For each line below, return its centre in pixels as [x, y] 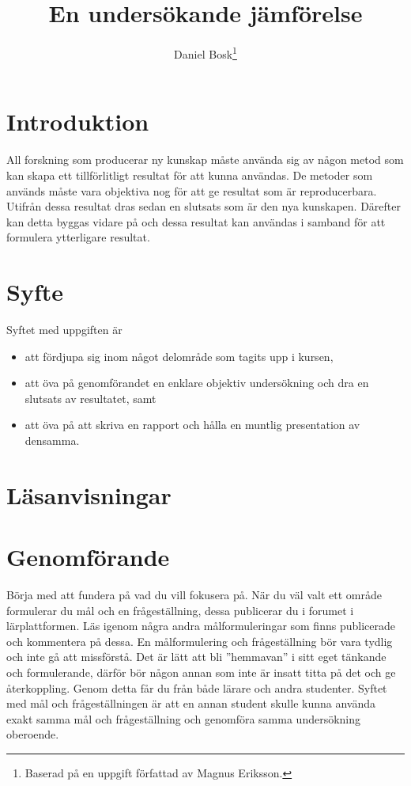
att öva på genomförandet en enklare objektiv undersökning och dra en [197, 383]
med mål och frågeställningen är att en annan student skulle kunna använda [191, 703]
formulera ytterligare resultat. [78, 237]
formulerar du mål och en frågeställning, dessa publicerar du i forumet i [180, 610]
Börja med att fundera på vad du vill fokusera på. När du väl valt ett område [194, 595]
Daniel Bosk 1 [205, 53]
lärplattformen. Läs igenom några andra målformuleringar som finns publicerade [201, 626]
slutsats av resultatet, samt [90, 398]
